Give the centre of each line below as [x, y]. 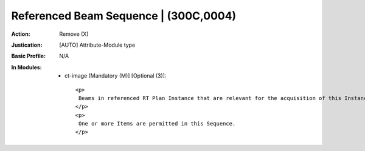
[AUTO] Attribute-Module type [97, 45]
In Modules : [26, 67]
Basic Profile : [28, 56]
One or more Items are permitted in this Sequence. [157, 124]
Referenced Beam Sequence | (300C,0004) [124, 16]
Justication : [27, 45]
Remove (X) [74, 34]
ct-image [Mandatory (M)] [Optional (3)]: [116, 76]
